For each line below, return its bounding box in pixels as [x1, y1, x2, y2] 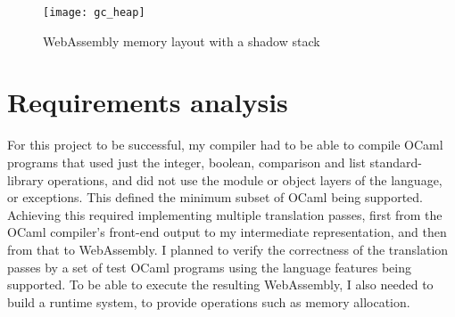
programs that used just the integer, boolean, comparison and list [7, 152, 366, 171]
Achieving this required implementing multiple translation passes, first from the [7, 205, 443, 224]
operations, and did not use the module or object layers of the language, [47, 170, 443, 189]
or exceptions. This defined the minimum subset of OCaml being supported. [7, 188, 423, 207]
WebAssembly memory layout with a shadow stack [43, 31, 320, 50]
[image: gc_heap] [43, 6, 145, 19]
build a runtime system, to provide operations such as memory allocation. [7, 292, 410, 311]
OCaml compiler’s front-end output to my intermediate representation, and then [7, 223, 447, 241]
